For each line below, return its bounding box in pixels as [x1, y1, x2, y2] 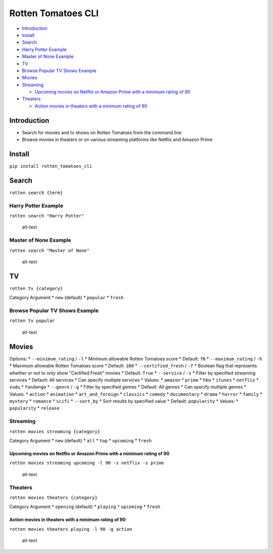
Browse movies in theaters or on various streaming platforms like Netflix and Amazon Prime [22, 136, 213, 143]
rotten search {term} [9, 190, 63, 196]
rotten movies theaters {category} [9, 494, 98, 500]
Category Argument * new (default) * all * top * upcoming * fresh [9, 438, 152, 444]
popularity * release [9, 405, 60, 411]
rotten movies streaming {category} [9, 429, 101, 434]
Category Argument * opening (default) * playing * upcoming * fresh [9, 503, 161, 510]
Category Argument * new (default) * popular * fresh [9, 295, 124, 301]
